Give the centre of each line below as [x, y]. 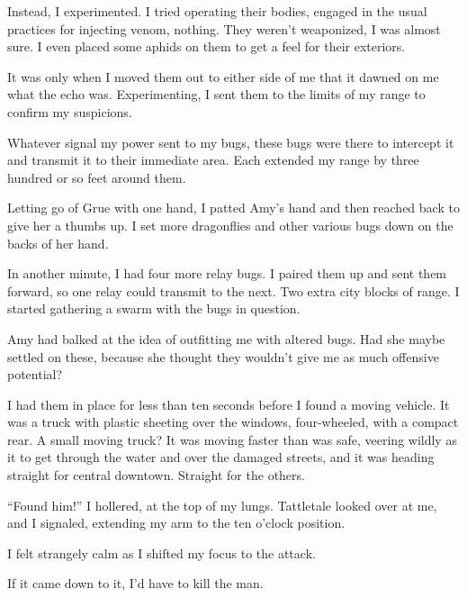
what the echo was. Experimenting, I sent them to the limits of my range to [216, 94]
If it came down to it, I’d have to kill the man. [135, 583]
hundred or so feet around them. [97, 177]
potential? [35, 374]
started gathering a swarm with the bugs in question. [154, 308]
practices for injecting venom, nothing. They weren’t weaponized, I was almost [224, 28]
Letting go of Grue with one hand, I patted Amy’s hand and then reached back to [233, 208]
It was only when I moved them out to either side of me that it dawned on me [223, 76]
